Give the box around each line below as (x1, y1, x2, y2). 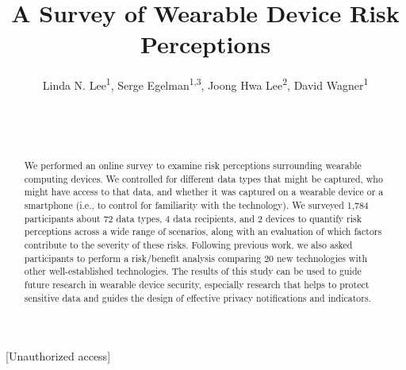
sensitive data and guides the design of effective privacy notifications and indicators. (24, 291, 371, 304)
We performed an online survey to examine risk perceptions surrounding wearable (24, 159, 362, 172)
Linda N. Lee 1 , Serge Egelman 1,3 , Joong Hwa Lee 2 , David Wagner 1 (42, 75, 369, 93)
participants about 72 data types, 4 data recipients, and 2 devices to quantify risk (24, 211, 362, 225)
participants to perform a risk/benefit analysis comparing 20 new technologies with (24, 251, 367, 264)
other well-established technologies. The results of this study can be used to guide (24, 264, 362, 278)
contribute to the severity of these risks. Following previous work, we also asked (24, 238, 353, 252)
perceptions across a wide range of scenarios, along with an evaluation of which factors (24, 225, 382, 238)
